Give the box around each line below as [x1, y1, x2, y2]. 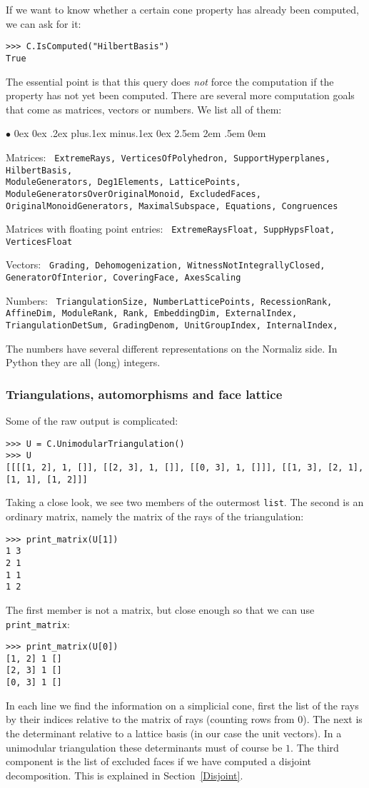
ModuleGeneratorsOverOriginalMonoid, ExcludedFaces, [6, 188, 261, 199]
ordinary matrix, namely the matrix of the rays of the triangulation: [6, 509, 304, 524]
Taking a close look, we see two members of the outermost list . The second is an [6, 495, 364, 510]
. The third [290, 739, 339, 754]
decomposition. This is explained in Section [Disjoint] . [6, 767, 243, 782]
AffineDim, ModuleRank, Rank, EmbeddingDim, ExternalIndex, [6, 308, 298, 319]
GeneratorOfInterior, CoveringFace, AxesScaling [6, 273, 241, 283]
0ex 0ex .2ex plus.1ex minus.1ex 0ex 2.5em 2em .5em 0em [14, 126, 266, 141]
